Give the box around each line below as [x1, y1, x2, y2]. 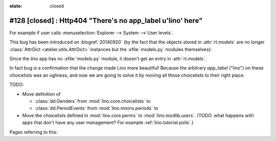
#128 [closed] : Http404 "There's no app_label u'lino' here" [9, 16, 203, 25]
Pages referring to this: [9, 129, 58, 135]
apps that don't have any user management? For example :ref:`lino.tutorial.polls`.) [22, 120, 194, 126]
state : [9, 3, 22, 9]
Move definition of [22, 91, 61, 97]
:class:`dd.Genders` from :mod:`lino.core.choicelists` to [35, 98, 151, 104]
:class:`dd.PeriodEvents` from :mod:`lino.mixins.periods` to [35, 105, 158, 111]
